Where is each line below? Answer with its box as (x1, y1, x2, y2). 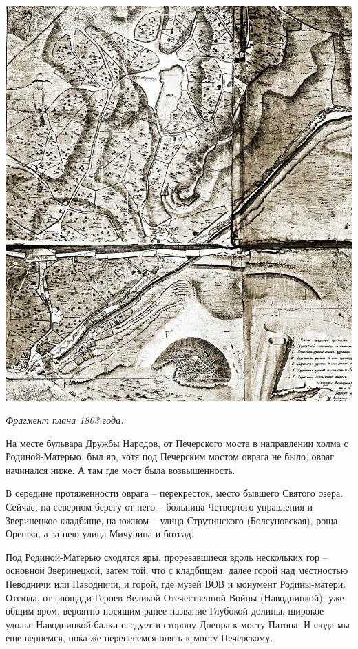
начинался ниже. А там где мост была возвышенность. (6, 462, 235, 477)
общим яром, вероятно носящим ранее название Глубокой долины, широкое (6, 604, 324, 618)
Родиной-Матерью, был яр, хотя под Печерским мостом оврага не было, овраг (6, 449, 335, 464)
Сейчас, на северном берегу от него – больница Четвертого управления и (6, 499, 313, 514)
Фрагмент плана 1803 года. (6, 413, 124, 427)
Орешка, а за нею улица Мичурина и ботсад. (6, 526, 194, 541)
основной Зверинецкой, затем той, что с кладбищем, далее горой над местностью (6, 563, 348, 577)
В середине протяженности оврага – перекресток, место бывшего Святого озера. (6, 486, 344, 500)
